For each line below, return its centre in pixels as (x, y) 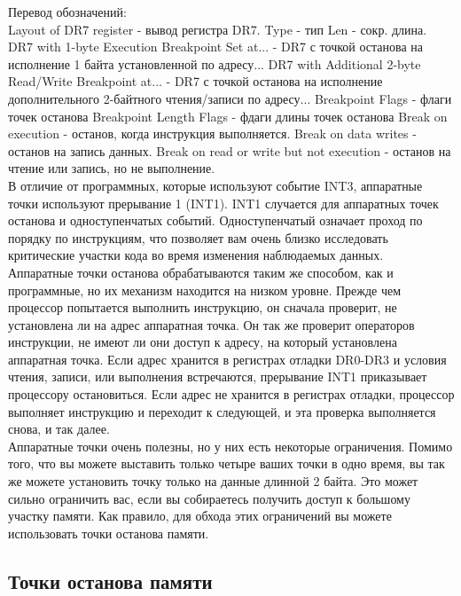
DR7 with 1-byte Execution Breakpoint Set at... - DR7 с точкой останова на (216, 47)
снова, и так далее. (59, 429)
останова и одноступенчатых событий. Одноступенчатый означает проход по (215, 220)
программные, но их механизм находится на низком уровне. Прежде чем (205, 290)
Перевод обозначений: (67, 12)
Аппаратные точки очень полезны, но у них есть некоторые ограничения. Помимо (230, 446)
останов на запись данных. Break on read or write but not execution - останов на (230, 150)
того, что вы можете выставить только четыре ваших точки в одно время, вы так (227, 463)
